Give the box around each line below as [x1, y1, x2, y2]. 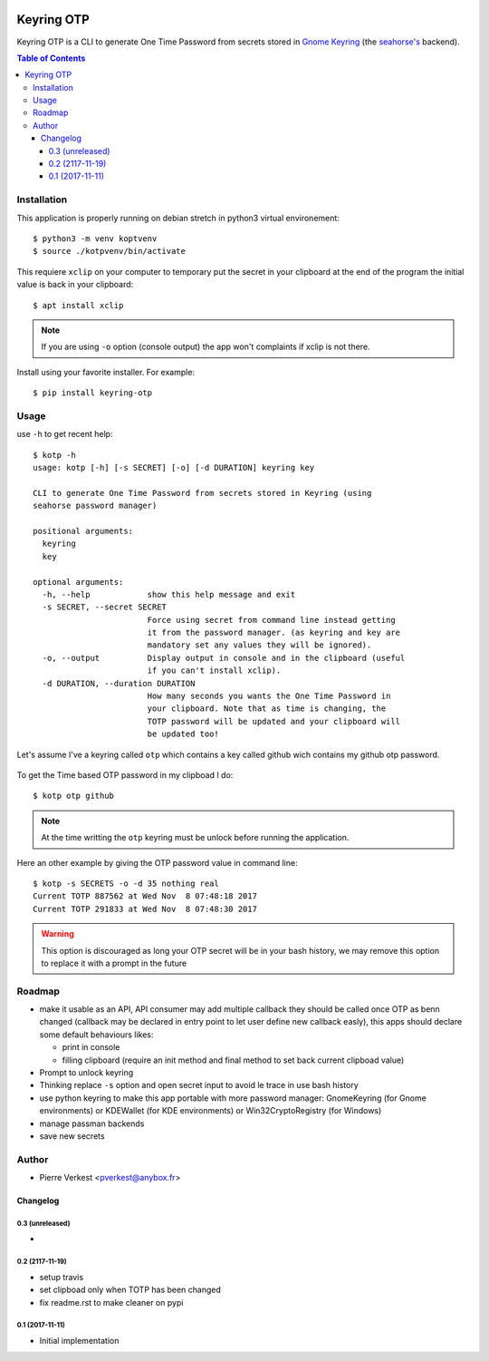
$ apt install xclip [33, 300, 124, 310]
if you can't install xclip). [147, 666, 282, 676]
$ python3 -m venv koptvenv [33, 233, 158, 244]
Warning [41, 928, 74, 939]
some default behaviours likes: [39, 1029, 154, 1040]
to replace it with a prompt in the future [41, 958, 187, 968]
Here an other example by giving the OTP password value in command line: [16, 857, 298, 868]
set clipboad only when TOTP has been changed [39, 1284, 222, 1296]
